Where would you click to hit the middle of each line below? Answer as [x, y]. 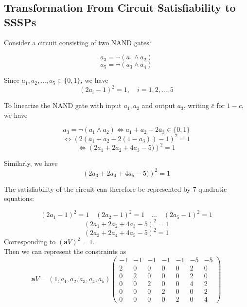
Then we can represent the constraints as [65, 251]
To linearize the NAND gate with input [63, 105]
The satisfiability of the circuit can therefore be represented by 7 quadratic [115, 189]
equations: [19, 198]
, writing [196, 105]
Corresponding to [30, 242]
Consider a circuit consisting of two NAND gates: [78, 42]
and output [158, 105]
